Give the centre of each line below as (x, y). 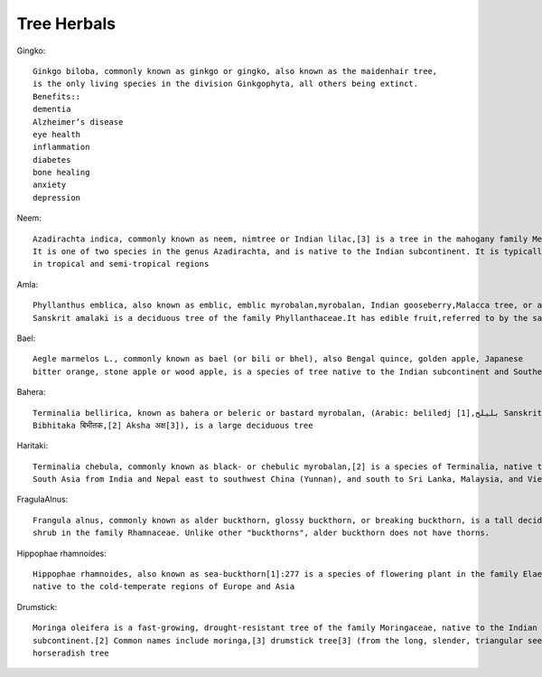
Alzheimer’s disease (78, 122)
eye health (57, 134)
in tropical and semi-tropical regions (121, 264)
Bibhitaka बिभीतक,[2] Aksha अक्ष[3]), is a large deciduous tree (173, 425)
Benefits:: (57, 96)
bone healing (61, 173)
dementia (52, 109)
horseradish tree (71, 653)
